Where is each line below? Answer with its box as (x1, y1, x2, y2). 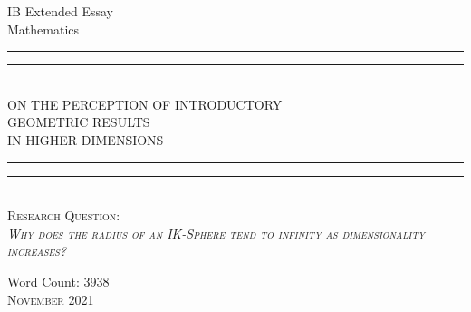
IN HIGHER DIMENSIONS (7, 130, 164, 149)
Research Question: (7, 206, 120, 225)
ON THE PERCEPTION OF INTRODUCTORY (7, 94, 283, 113)
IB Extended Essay (7, 2, 114, 20)
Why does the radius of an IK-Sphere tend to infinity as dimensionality (7, 223, 425, 242)
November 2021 (7, 289, 94, 308)
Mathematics (7, 19, 80, 38)
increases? (7, 241, 67, 260)
